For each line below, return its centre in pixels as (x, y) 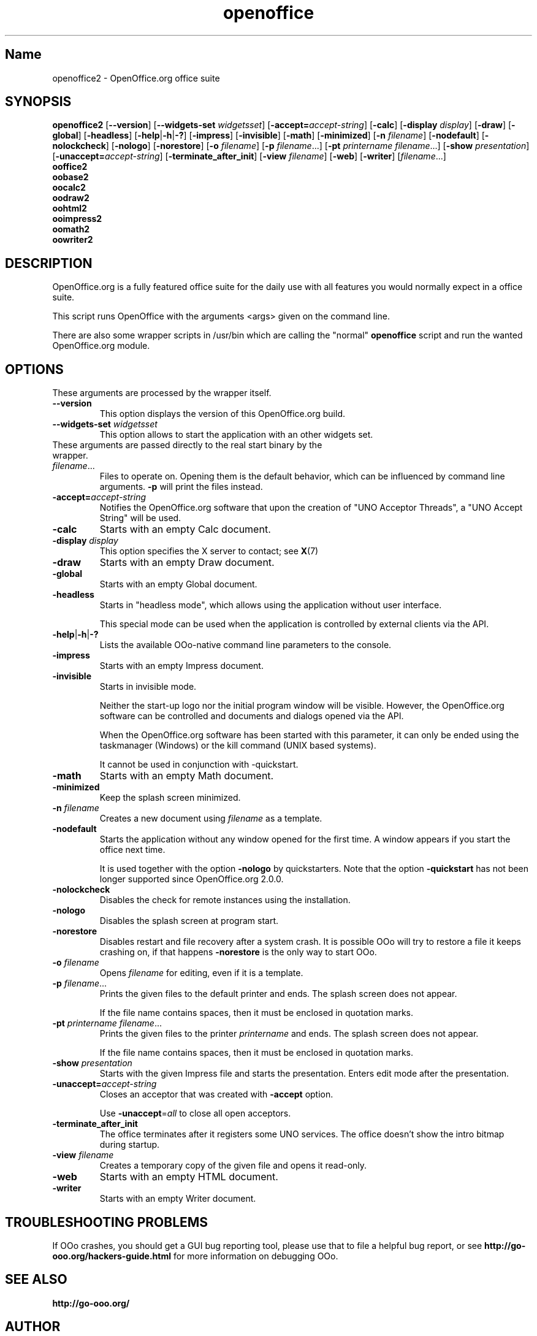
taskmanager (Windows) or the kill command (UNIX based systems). (238, 746)
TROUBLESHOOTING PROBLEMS (107, 1222)
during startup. (130, 1145)
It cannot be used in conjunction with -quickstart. (199, 765)
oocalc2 (69, 188)
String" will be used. (140, 518)
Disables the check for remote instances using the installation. (225, 900)
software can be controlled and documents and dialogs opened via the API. (252, 716)
